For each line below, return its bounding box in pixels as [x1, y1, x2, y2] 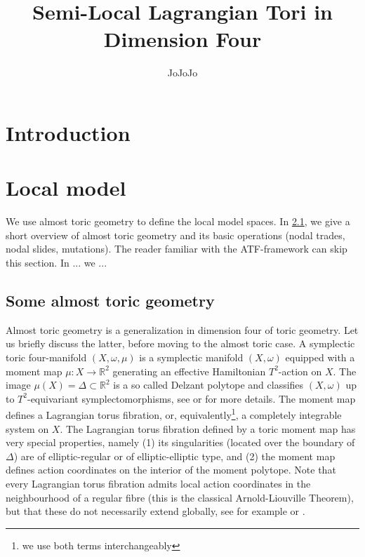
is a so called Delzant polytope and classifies [113, 377, 304, 392]
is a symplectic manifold [139, 349, 244, 364]
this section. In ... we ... [6, 255, 107, 269]
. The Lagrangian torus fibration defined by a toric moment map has [60, 421, 356, 436]
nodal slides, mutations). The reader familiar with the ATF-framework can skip [6, 241, 347, 256]
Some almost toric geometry [6, 289, 215, 311]
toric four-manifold [6, 349, 87, 364]
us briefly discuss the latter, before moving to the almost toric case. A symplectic [6, 336, 355, 351]
